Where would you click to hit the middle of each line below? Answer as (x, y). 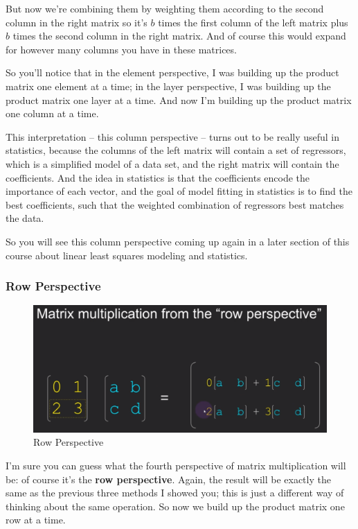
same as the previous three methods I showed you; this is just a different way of (175, 493)
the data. (25, 218)
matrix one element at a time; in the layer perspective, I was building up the (168, 86)
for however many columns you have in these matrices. (121, 49)
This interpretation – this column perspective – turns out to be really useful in (173, 136)
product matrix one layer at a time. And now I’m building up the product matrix (179, 99)
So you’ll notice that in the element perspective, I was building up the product (172, 72)
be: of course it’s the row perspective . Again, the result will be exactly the (168, 479)
